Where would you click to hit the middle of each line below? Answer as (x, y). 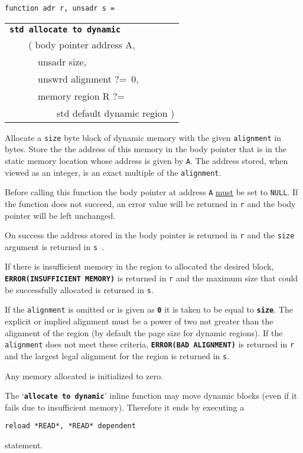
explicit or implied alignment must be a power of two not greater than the (139, 321)
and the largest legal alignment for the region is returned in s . (117, 355)
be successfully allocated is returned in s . (79, 289)
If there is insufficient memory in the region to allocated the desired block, (139, 266)
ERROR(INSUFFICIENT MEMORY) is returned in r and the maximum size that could (151, 278)
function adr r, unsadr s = (60, 8)
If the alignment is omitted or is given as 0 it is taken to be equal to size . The (149, 309)
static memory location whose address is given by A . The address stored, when (146, 160)
